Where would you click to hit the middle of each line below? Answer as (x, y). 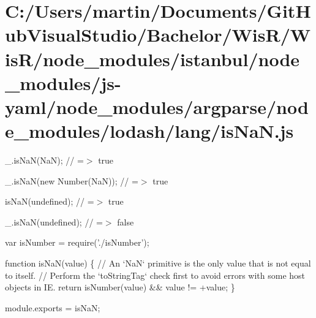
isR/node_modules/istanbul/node (152, 59)
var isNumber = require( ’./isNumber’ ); (77, 242)
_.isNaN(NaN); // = (44, 160)
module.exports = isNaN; (53, 307)
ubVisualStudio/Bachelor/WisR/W (158, 35)
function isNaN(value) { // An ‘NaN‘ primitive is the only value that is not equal (158, 263)
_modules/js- (63, 82)
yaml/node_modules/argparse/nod (157, 106)
